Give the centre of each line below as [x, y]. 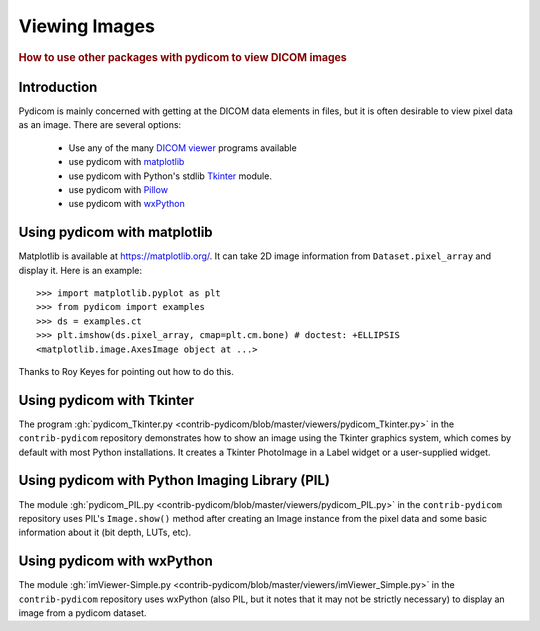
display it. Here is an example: [80, 270]
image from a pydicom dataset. [82, 612]
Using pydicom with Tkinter [106, 400]
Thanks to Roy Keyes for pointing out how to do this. [126, 371]
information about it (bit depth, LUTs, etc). [105, 532]
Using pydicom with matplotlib [116, 232]
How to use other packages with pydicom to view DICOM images [182, 57]
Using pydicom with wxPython [116, 561]
